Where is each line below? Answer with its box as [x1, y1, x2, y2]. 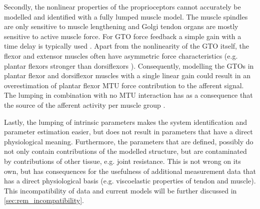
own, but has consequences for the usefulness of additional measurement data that [4, 165, 256, 176]
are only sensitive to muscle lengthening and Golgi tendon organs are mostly [4, 21, 238, 32]
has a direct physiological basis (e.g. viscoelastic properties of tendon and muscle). [4, 175, 256, 186]
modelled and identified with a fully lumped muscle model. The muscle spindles [4, 11, 248, 22]
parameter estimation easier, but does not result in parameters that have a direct [4, 126, 253, 137]
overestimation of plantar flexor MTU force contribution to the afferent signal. [4, 80, 244, 90]
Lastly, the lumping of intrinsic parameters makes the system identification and [4, 116, 247, 127]
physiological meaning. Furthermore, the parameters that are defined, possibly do [4, 136, 253, 146]
